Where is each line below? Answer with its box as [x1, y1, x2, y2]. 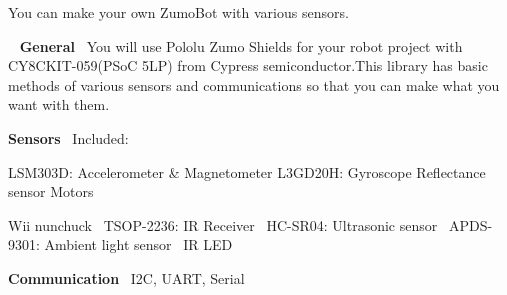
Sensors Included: [8, 127, 129, 148]
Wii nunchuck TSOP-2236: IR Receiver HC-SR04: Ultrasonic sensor [8, 214, 438, 235]
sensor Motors [8, 181, 94, 202]
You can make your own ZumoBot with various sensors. [8, 2, 349, 22]
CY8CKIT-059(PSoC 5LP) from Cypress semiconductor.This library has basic [8, 55, 488, 76]
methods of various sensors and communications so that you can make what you [8, 74, 500, 95]
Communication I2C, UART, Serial [8, 267, 245, 288]
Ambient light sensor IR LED [44, 234, 233, 255]
